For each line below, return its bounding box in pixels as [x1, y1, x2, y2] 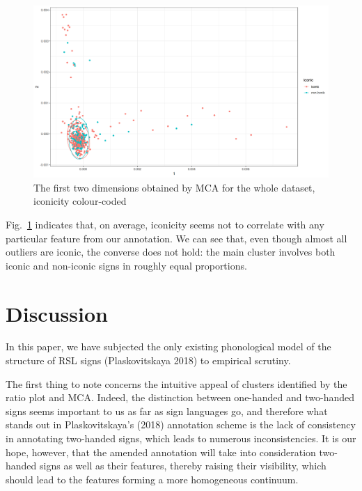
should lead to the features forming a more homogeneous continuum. [6, 471, 299, 486]
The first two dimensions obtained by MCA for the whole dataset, [33, 180, 315, 194]
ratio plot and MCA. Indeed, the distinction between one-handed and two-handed [6, 390, 355, 405]
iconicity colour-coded [33, 194, 127, 208]
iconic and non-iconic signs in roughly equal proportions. [6, 258, 247, 272]
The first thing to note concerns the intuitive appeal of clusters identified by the [6, 376, 347, 391]
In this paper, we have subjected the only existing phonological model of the [6, 339, 331, 354]
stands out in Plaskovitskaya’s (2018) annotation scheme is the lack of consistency [6, 417, 356, 432]
